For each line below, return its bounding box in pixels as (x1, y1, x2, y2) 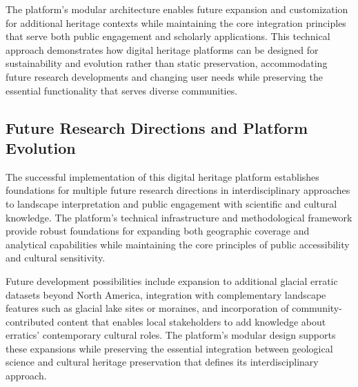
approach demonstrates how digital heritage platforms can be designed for (6, 42, 319, 57)
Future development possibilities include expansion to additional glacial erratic (6, 273, 338, 288)
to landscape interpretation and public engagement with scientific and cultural (6, 196, 337, 210)
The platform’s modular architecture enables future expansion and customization (6, 2, 348, 16)
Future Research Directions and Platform (6, 117, 308, 138)
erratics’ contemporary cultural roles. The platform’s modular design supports (6, 328, 336, 342)
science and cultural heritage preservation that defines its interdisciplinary (6, 355, 319, 369)
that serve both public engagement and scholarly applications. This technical (6, 29, 330, 43)
